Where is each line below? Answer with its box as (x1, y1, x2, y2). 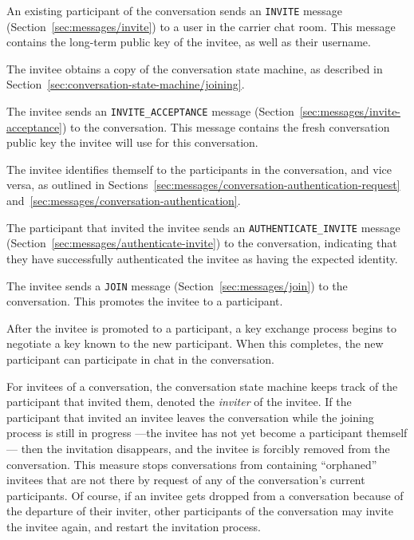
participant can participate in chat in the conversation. (6, 350, 274, 367)
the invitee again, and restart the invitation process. (6, 518, 261, 534)
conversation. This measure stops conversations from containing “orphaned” (6, 455, 377, 472)
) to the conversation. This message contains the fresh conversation (62, 118, 390, 135)
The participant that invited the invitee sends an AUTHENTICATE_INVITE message (6, 219, 400, 235)
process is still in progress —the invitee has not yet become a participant (6, 424, 363, 441)
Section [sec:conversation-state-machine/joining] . (6, 76, 245, 93)
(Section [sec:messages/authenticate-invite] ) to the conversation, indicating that (6, 235, 397, 251)
